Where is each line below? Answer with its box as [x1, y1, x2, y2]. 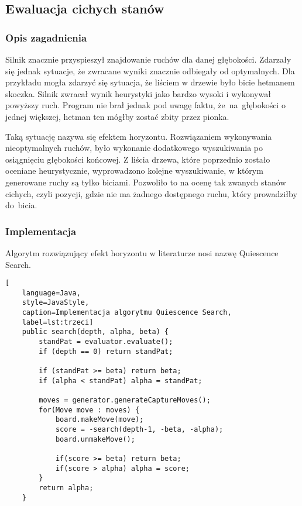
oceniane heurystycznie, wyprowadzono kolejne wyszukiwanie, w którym [5, 164, 263, 177]
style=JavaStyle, [22, 298, 90, 307]
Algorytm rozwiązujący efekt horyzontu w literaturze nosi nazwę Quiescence [5, 246, 279, 259]
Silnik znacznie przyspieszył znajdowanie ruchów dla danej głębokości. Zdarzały [5, 53, 291, 65]
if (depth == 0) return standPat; [39, 347, 173, 356]
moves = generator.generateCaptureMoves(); [39, 396, 211, 404]
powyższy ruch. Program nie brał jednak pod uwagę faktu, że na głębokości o [5, 99, 286, 111]
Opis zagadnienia [5, 30, 87, 44]
